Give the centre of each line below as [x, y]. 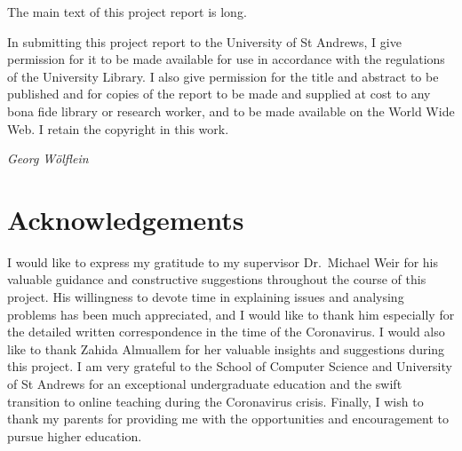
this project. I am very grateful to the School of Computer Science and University [230, 366]
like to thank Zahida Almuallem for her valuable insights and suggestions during [226, 348]
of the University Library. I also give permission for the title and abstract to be [223, 76]
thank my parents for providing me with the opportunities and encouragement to [228, 419]
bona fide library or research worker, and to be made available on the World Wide [231, 111]
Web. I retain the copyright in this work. [118, 128]
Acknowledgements [126, 219]
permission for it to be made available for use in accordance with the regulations [226, 59]
